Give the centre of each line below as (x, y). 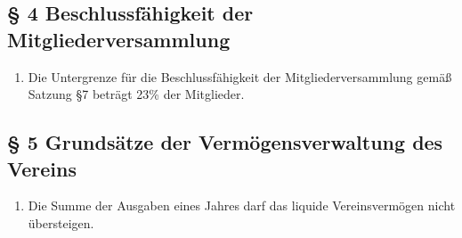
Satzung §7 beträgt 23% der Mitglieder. (136, 94)
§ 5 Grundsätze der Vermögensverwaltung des (225, 142)
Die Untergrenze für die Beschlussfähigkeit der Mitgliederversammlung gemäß (240, 76)
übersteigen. (61, 222)
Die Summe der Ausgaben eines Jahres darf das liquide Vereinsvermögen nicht (242, 205)
